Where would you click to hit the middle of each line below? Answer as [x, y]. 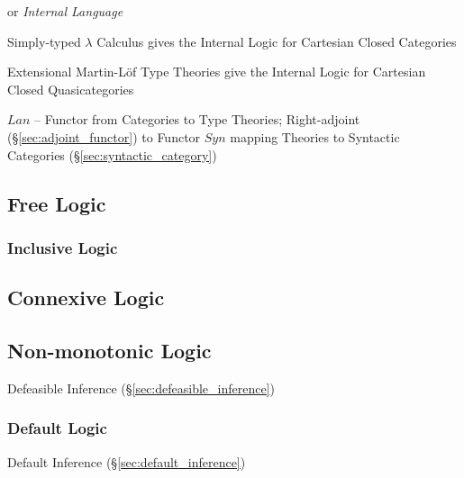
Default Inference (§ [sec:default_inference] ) [127, 461]
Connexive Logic [86, 298]
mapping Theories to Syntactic [315, 136]
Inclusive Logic [63, 247]
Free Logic [57, 203]
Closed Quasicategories [71, 89]
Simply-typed [44, 41]
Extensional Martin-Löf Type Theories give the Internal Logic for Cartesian [217, 72]
